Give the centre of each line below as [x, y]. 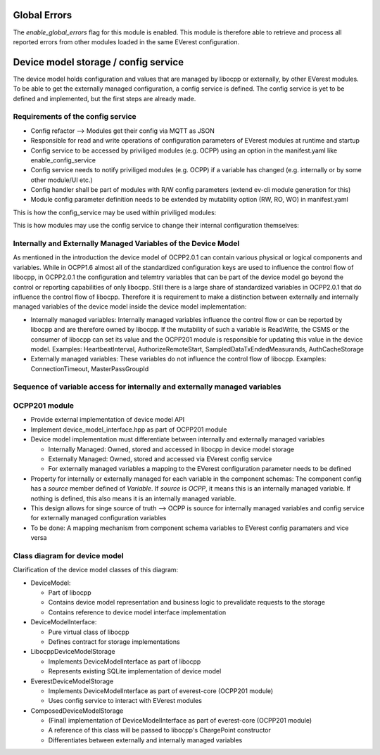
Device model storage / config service [99, 62]
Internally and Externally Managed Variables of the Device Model [126, 244]
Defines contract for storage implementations [114, 641]
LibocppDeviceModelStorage [73, 652]
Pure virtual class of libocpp [89, 632]
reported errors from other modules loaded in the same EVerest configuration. [126, 41]
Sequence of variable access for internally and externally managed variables [147, 387]
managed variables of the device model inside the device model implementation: [130, 306]
